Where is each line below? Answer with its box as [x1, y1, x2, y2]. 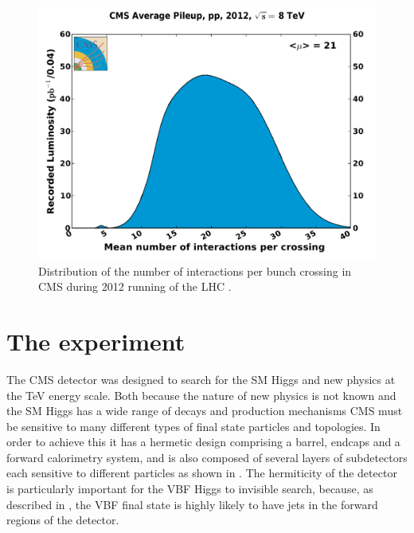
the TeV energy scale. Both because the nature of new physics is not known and [6, 386, 396, 403]
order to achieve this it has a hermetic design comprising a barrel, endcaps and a [6, 433, 400, 450]
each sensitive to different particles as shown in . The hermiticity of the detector [6, 464, 397, 481]
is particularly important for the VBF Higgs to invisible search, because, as [6, 480, 373, 497]
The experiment [6, 324, 186, 357]
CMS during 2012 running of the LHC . [38, 278, 232, 295]
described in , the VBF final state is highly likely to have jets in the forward [6, 496, 378, 512]
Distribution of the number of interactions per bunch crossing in [38, 262, 352, 279]
